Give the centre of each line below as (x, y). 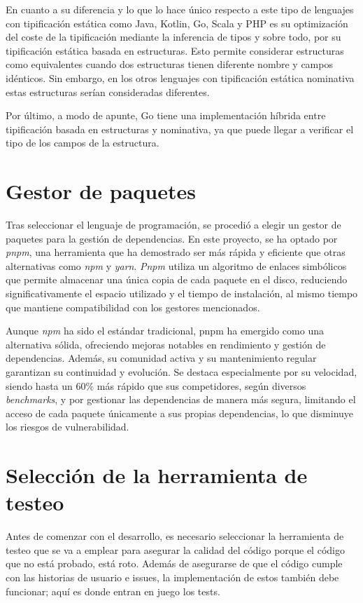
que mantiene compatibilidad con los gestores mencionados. (133, 307)
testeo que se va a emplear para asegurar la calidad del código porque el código (175, 549)
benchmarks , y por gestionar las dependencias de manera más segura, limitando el (181, 399)
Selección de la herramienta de (157, 475)
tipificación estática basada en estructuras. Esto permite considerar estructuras (175, 50)
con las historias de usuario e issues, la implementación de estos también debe (172, 577)
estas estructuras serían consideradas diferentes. (108, 92)
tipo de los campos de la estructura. (83, 143)
